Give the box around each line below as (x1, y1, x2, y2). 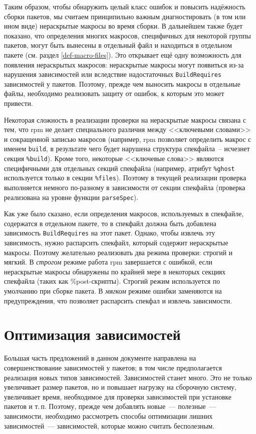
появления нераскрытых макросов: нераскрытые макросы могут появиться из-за (4, 59, 244, 69)
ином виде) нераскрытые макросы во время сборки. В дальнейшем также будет (4, 21, 243, 31)
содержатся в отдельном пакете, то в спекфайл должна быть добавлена (4, 218, 217, 228)
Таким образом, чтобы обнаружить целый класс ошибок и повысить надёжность (4, 1, 246, 11)
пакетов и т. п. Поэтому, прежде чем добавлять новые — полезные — (4, 401, 216, 411)
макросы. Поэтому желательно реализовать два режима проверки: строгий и (4, 247, 233, 257)
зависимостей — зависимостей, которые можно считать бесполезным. (4, 420, 215, 431)
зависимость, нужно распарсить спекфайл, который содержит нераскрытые (4, 237, 228, 248)
